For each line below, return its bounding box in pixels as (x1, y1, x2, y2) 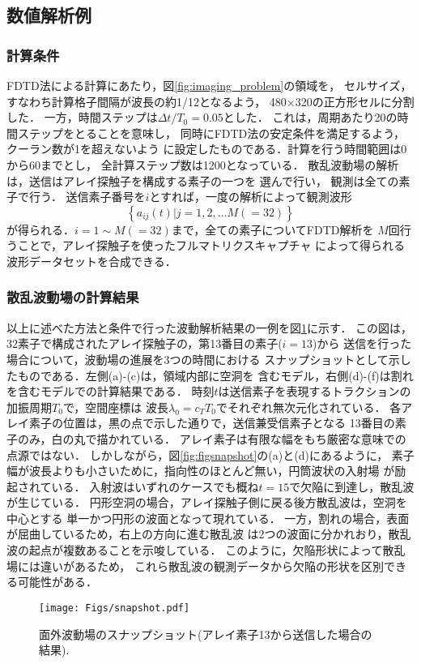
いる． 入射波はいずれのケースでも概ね (51, 478, 259, 495)
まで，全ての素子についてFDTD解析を (171, 221, 374, 238)
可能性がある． (17, 573, 97, 590)
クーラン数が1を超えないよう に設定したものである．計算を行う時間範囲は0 (6, 140, 407, 157)
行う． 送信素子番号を (28, 188, 146, 205)
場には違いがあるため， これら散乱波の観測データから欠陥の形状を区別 (6, 557, 384, 574)
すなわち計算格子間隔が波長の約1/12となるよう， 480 (6, 92, 287, 109)
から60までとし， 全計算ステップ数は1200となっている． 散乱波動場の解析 (6, 156, 399, 173)
